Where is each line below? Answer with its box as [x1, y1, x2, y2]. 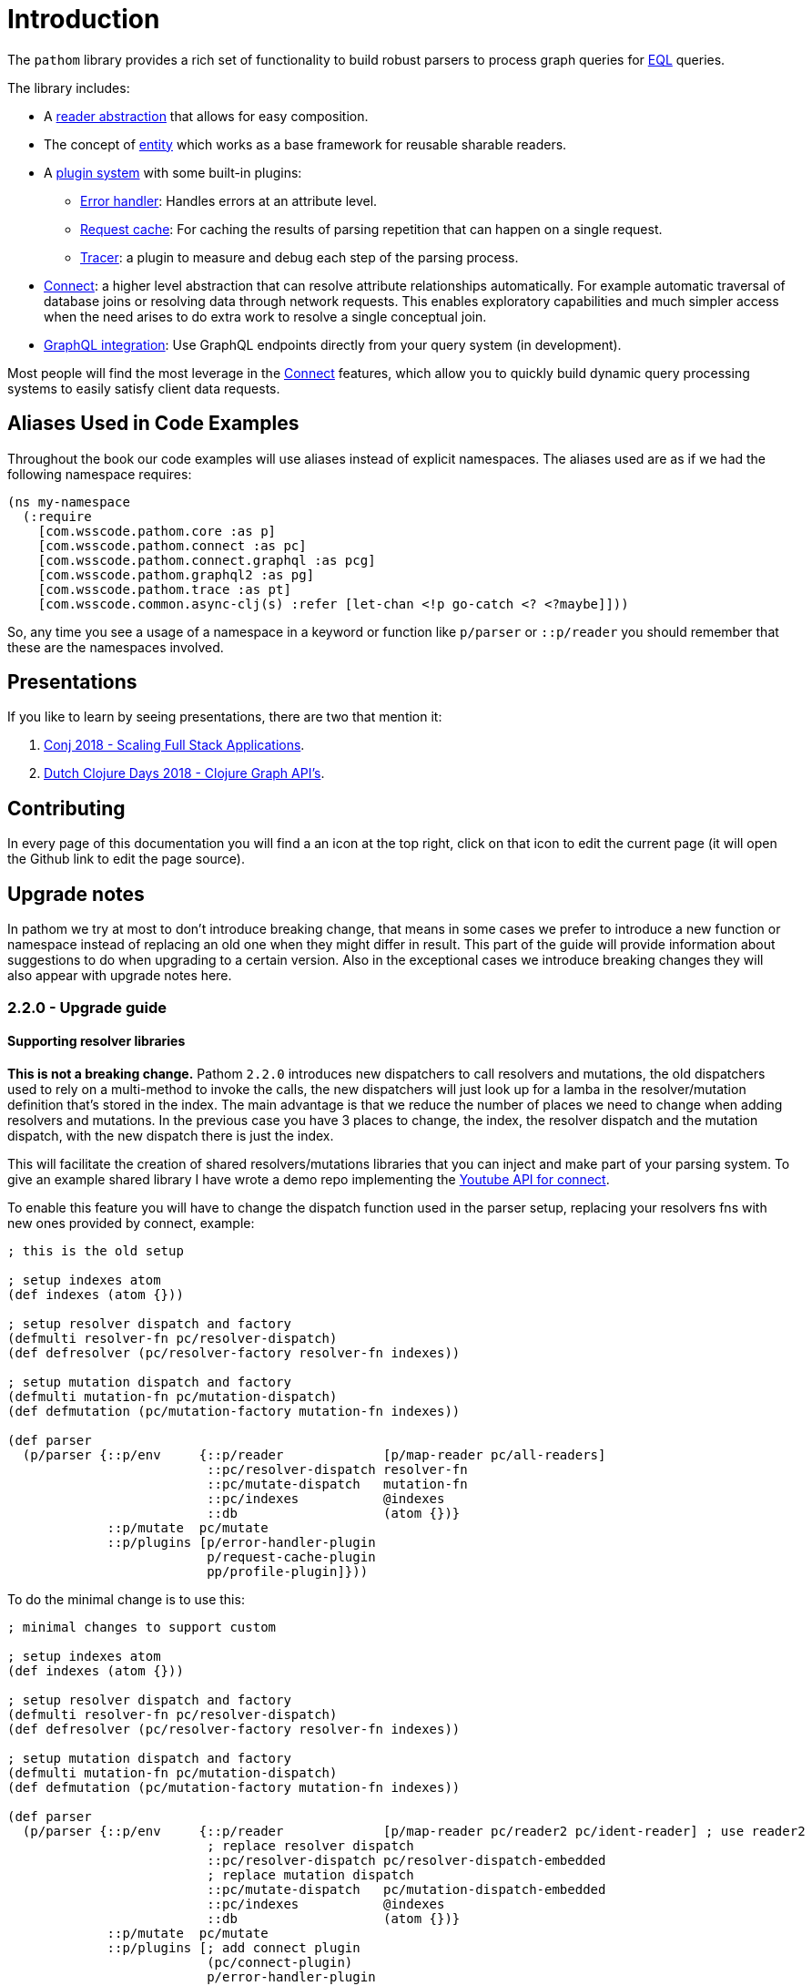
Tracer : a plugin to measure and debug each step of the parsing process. [80, 249, 519, 265]
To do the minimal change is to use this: [7, 1591, 245, 1607]
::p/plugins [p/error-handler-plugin [107, 1534, 376, 1550]
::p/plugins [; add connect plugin [107, 1940, 360, 1955]
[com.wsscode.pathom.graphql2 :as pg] [37, 567, 315, 582]
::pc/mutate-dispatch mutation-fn [207, 1476, 468, 1491]
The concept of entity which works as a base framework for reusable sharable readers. [44, 136, 567, 152]
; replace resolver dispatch [207, 1838, 414, 1853]
